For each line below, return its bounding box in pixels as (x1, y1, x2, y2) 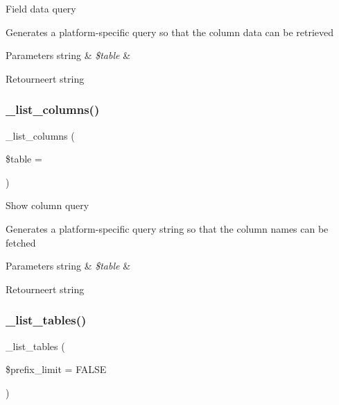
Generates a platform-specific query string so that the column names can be (6, 221, 329, 235)
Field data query (6, 1, 76, 15)
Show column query (6, 198, 89, 213)
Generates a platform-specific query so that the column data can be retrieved (6, 24, 334, 39)
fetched (6, 235, 36, 249)
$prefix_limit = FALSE (6, 362, 107, 377)
